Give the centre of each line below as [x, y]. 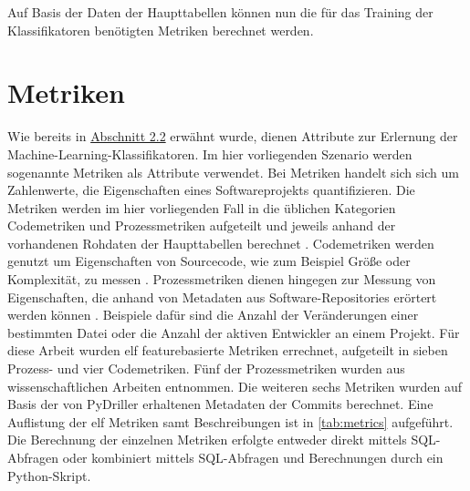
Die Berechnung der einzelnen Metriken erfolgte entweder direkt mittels [207, 440]
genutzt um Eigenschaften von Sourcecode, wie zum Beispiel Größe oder [209, 261]
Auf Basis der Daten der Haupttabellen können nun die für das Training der [220, 12]
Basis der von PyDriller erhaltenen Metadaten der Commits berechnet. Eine [220, 404]
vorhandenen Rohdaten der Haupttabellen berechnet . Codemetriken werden [221, 243]
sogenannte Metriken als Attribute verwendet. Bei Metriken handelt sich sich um [233, 172]
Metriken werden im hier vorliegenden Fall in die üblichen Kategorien [202, 207]
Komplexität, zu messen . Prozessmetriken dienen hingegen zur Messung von [222, 279]
